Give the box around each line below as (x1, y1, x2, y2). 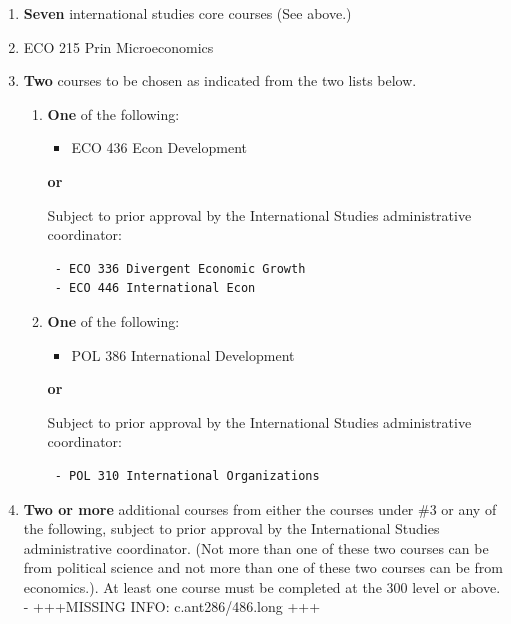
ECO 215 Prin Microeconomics (23, 36, 214, 57)
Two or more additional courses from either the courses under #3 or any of (23, 498, 497, 519)
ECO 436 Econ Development (71, 137, 247, 158)
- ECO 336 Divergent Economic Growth (54, 261, 306, 276)
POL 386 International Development (71, 344, 295, 365)
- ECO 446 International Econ (54, 281, 256, 296)
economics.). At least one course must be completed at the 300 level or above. (23, 576, 501, 597)
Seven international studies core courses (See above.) (23, 3, 352, 23)
